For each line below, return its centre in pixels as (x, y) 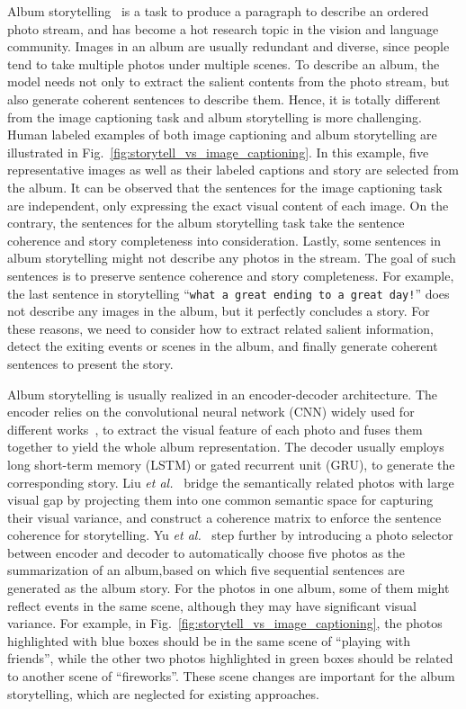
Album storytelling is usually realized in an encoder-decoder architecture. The (223, 394)
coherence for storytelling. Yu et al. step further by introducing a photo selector (230, 535)
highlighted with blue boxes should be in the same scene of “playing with (209, 640)
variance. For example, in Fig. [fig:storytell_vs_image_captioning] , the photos (225, 623)
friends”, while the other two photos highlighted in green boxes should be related (230, 658)
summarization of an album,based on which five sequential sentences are (206, 570)
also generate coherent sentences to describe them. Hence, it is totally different (224, 99)
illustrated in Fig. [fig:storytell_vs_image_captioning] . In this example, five (218, 152)
